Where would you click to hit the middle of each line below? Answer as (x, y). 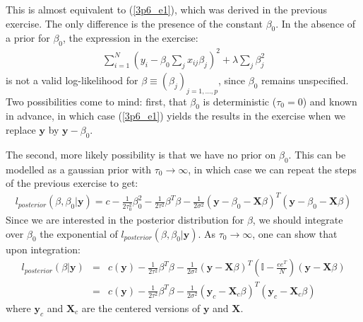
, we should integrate (298, 220)
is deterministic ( (240, 101)
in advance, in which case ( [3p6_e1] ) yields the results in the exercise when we (176, 116)
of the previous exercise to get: (72, 183)
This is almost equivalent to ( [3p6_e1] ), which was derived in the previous (167, 9)
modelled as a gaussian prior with (79, 169)
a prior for (28, 38)
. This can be (317, 154)
